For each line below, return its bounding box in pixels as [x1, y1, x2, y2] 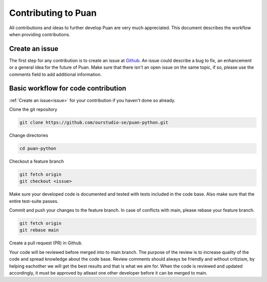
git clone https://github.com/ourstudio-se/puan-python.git [19, 119, 169, 125]
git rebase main [19, 228, 59, 233]
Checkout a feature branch [9, 158, 64, 164]
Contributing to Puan [9, 7, 97, 18]
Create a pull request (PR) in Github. [9, 240, 83, 246]
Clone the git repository [9, 106, 57, 112]
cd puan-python [19, 145, 56, 151]
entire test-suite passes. [9, 198, 59, 204]
